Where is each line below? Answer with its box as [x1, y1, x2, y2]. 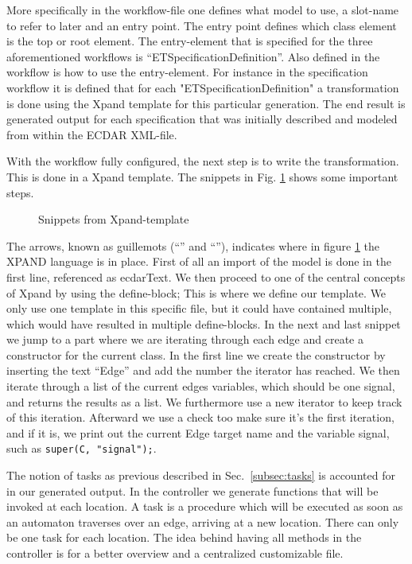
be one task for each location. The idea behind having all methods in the [6, 529, 362, 546]
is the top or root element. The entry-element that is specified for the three [6, 33, 373, 49]
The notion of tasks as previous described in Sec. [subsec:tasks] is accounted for [6, 467, 395, 484]
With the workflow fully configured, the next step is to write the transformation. [6, 153, 399, 169]
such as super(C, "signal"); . [6, 440, 157, 457]
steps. [6, 184, 34, 200]
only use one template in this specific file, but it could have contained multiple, [6, 300, 392, 317]
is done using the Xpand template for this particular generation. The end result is [6, 95, 406, 111]
